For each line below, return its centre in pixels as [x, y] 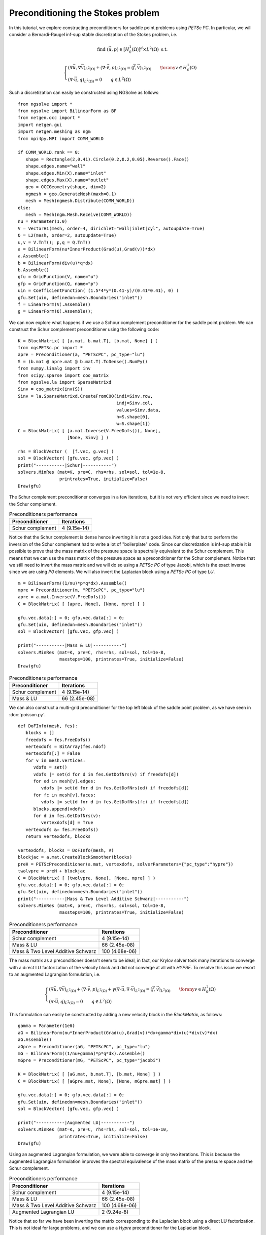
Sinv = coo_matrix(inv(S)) [50, 389]
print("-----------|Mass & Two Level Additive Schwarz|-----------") [104, 899]
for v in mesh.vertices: [55, 760]
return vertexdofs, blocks [58, 837]
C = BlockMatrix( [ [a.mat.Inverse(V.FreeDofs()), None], [89, 431]
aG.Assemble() [35, 1040]
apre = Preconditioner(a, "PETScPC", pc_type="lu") [82, 355]
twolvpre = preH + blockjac [52, 871]
